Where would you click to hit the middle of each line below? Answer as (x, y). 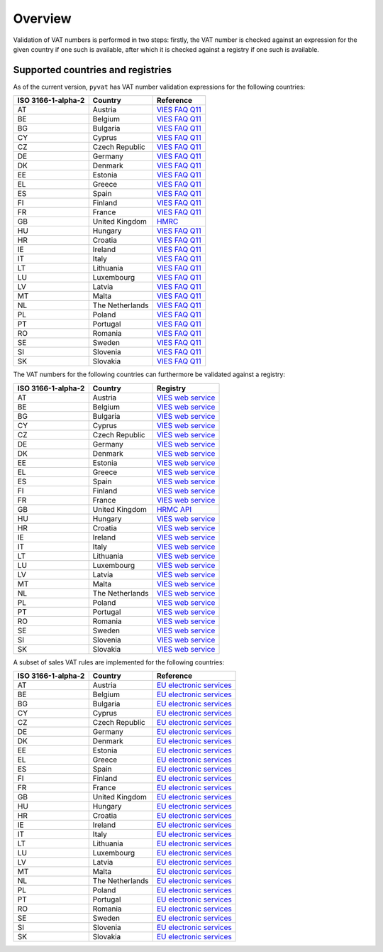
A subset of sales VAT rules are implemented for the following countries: (119, 662)
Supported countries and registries (93, 70)
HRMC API (174, 509)
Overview (42, 18)
